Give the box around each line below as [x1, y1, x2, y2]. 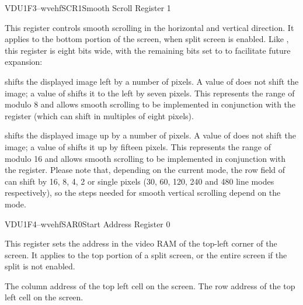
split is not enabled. [5, 260, 75, 272]
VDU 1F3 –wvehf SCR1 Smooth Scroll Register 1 [5, 2, 171, 13]
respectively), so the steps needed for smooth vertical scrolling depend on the [5, 186, 281, 199]
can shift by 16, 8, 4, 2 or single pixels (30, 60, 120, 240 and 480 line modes [5, 175, 274, 187]
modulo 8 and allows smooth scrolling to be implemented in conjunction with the [5, 98, 296, 110]
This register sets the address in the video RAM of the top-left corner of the [5, 237, 277, 249]
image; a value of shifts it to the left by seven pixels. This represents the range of [5, 86, 295, 99]
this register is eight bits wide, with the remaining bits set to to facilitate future [5, 44, 291, 56]
